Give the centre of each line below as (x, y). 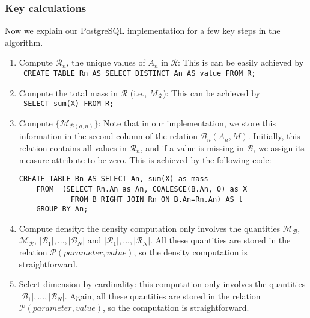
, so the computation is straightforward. (176, 307)
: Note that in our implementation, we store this (187, 123)
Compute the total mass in (68, 92)
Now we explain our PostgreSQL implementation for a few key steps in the (143, 30)
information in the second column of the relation (108, 136)
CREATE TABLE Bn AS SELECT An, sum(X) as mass (114, 179)
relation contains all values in (73, 148)
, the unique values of (106, 62)
